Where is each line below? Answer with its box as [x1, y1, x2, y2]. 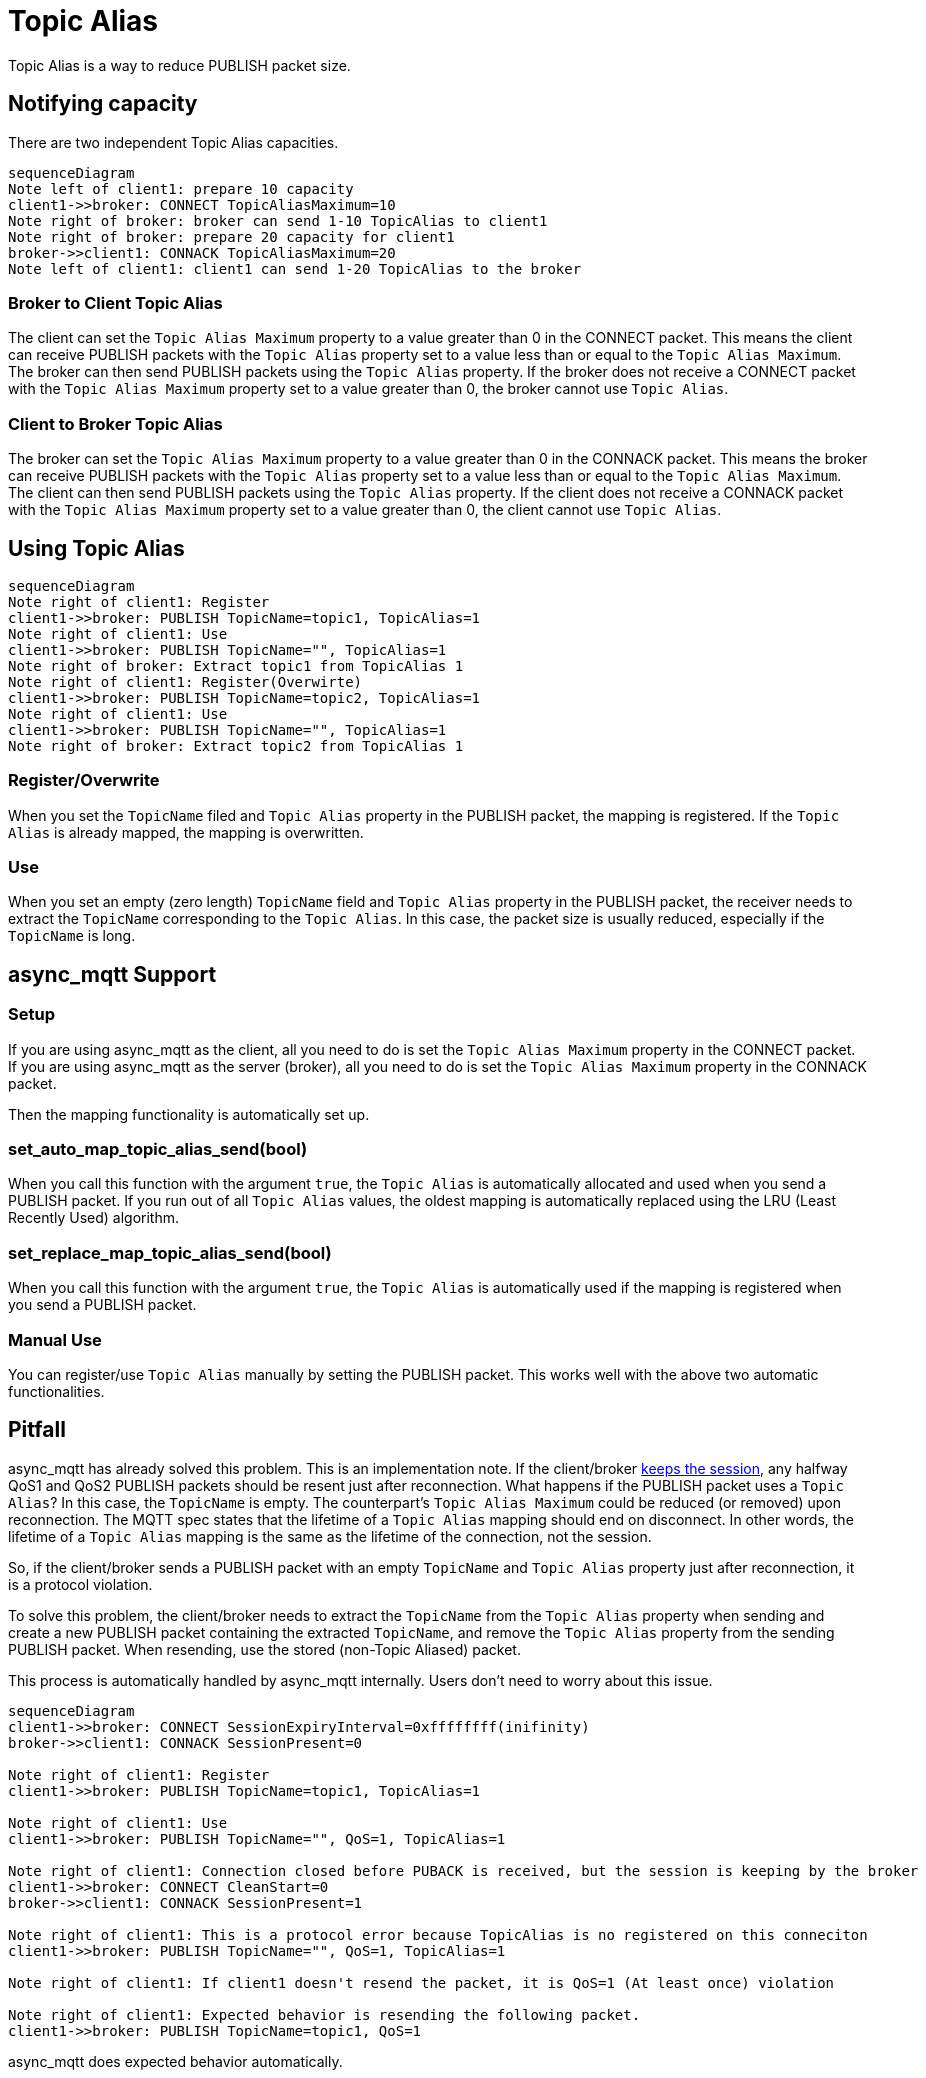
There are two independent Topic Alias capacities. [8, 133, 339, 151]
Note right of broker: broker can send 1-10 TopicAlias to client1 [8, 212, 548, 229]
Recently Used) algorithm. [8, 1209, 180, 1227]
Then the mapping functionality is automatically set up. [8, 1105, 370, 1123]
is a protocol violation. [8, 1575, 153, 1593]
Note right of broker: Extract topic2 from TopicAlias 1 [8, 737, 464, 754]
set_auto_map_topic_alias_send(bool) [8, 1139, 308, 1160]
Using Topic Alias [8, 535, 185, 561]
